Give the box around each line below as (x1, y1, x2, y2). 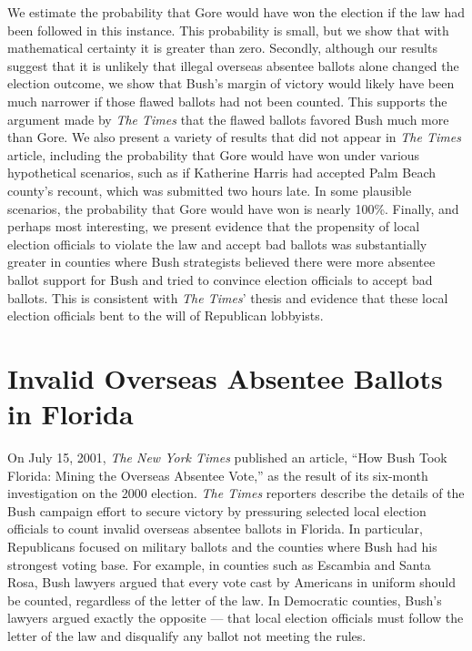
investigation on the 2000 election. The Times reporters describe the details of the (7, 483, 465, 503)
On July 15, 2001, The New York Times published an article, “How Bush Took (7, 448, 447, 466)
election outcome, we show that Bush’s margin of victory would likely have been (7, 74, 455, 93)
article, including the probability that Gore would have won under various (7, 145, 420, 164)
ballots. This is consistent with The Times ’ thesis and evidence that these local (7, 288, 448, 307)
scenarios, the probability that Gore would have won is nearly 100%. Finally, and (7, 198, 459, 218)
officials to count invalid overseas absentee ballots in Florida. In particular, (7, 519, 423, 538)
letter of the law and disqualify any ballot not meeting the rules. (7, 626, 367, 645)
